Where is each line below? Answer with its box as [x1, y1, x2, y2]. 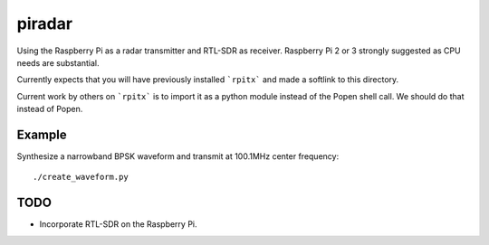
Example [16, 127, 67, 142]
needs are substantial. [16, 57, 100, 68]
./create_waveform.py [33, 172, 129, 183]
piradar [16, 14, 72, 33]
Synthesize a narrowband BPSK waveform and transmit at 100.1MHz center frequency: [16, 151, 340, 162]
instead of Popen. [16, 104, 83, 115]
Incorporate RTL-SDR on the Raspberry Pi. [39, 219, 198, 230]
